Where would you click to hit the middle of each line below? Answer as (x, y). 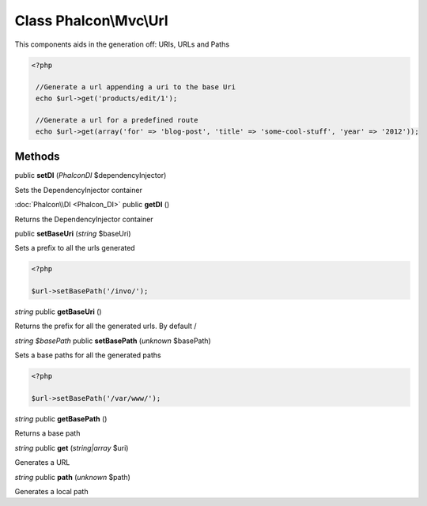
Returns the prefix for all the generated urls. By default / (106, 326)
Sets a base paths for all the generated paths (88, 355)
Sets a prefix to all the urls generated (75, 248)
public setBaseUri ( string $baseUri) (73, 233)
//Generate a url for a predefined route (117, 120)
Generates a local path (51, 491)
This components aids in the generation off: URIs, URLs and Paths (122, 44)
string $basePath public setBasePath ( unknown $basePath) (113, 341)
